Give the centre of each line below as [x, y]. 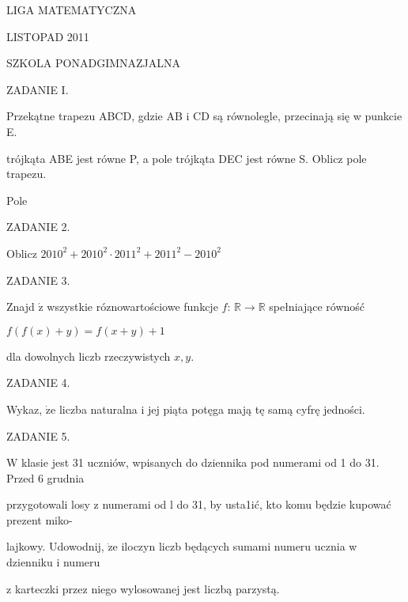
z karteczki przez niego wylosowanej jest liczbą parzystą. [143, 588]
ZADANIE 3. [38, 280]
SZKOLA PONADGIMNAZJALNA [94, 63]
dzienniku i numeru [53, 562]
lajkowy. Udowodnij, [55, 546]
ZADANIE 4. [38, 382]
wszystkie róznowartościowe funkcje [132, 307]
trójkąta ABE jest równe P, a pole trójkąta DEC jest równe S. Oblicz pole [187, 158]
